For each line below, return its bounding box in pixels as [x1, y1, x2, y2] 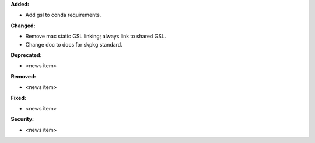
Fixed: [10, 94, 26, 101]
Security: [10, 116, 34, 123]
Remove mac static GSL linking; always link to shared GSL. [25, 33, 166, 40]
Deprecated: [10, 51, 42, 58]
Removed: [10, 73, 36, 80]
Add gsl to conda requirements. [25, 12, 101, 19]
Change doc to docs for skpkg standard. [25, 41, 123, 48]
